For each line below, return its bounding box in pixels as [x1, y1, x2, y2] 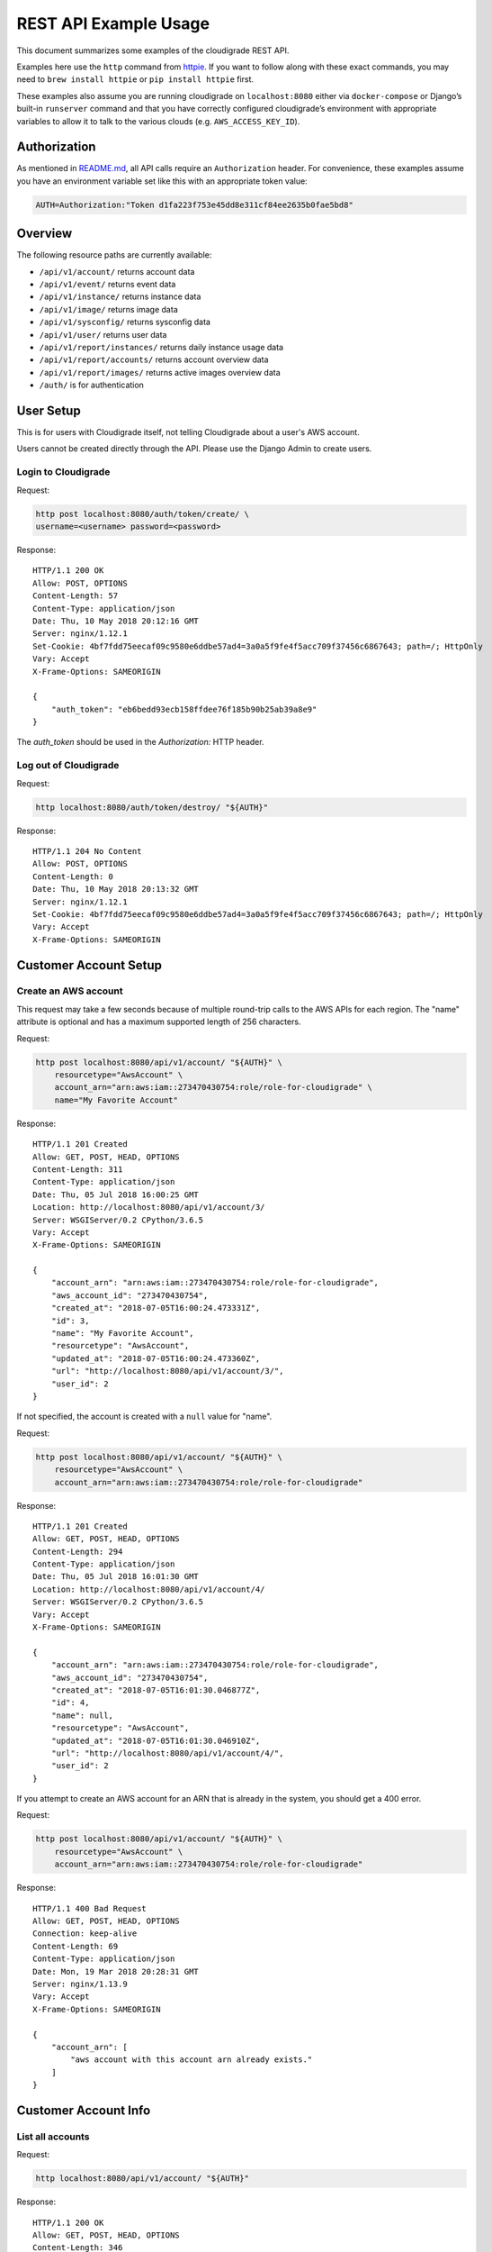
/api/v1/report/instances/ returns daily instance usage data [39, 342, 283, 353]
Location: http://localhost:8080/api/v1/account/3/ [32, 1203, 265, 1212]
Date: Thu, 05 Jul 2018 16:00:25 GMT [32, 1189, 200, 1200]
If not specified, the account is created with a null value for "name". [16, 1411, 273, 1422]
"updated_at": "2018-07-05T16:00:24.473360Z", [50, 1353, 261, 1364]
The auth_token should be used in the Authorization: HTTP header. [16, 737, 264, 748]
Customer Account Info [16, 2102, 151, 2118]
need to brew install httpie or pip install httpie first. [16, 74, 255, 85]
